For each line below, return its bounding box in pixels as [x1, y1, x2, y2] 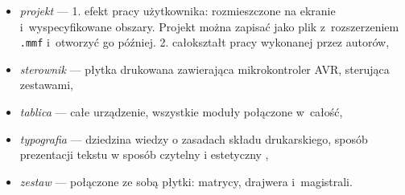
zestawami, [19, 76, 73, 93]
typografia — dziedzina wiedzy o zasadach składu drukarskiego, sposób [19, 130, 368, 147]
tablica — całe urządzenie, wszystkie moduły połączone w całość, [19, 104, 343, 120]
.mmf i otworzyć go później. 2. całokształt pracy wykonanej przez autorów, [19, 34, 390, 51]
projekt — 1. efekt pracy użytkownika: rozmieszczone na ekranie [19, 2, 336, 18]
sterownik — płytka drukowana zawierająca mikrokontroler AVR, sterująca [19, 60, 390, 77]
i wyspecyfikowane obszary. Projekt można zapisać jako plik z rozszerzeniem [19, 18, 399, 35]
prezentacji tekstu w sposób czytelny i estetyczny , [19, 146, 269, 163]
